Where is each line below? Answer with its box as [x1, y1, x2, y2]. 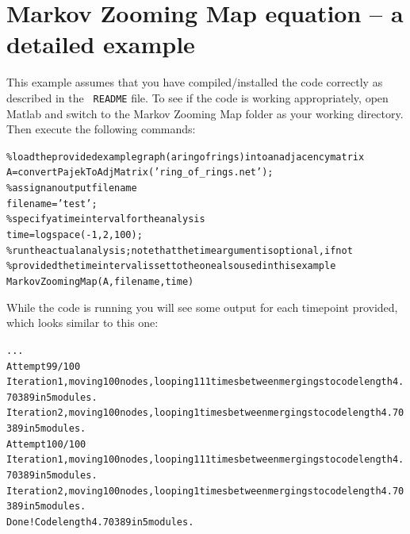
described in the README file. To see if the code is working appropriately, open [6, 89, 389, 106]
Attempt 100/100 [6, 438, 86, 450]
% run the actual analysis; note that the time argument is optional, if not [6, 244, 353, 256]
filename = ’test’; [6, 198, 98, 209]
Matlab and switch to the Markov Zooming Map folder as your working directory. [6, 105, 404, 121]
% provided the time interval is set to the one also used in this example [6, 260, 336, 272]
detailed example [6, 28, 195, 60]
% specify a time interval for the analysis [6, 213, 205, 225]
